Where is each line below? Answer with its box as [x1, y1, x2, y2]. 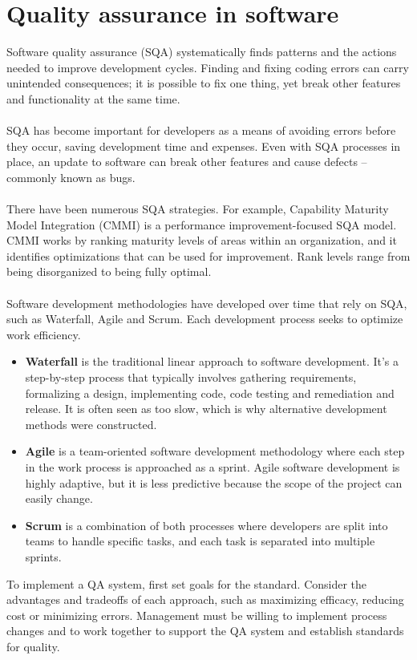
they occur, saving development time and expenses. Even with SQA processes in [6, 137, 401, 154]
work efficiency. [6, 326, 81, 342]
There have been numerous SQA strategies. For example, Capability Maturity [6, 200, 389, 217]
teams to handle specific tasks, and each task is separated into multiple [25, 532, 375, 549]
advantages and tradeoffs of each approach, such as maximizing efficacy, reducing [6, 591, 404, 608]
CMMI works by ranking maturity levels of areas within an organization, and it [6, 232, 397, 249]
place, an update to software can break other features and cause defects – [6, 153, 367, 170]
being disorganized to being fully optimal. [6, 263, 212, 280]
